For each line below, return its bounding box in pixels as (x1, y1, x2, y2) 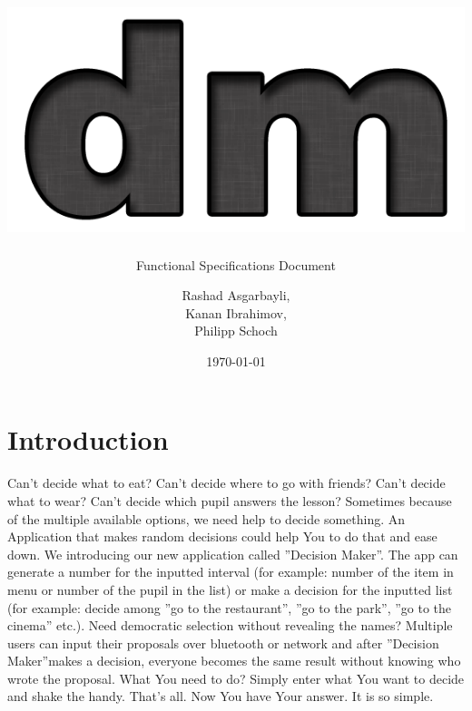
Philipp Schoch (194, 321, 278, 340)
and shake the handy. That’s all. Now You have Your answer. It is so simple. (7, 687, 434, 706)
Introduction (7, 420, 169, 457)
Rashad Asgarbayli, (182, 286, 290, 305)
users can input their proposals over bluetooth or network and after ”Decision (7, 633, 439, 652)
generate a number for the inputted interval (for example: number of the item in (7, 562, 454, 581)
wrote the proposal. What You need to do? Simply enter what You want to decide (7, 668, 465, 687)
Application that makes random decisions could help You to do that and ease (7, 527, 438, 546)
